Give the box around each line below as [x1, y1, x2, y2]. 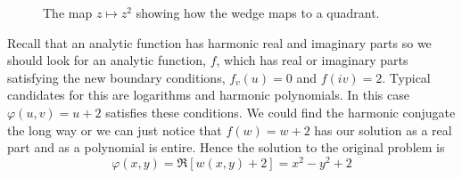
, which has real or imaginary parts [216, 51, 408, 69]
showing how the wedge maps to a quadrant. [136, 4, 380, 21]
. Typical [382, 68, 431, 86]
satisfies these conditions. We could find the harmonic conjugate [105, 102, 456, 121]
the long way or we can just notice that [7, 120, 222, 139]
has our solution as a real [314, 120, 452, 139]
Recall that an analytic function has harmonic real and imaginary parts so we [7, 33, 432, 52]
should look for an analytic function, [7, 51, 207, 69]
